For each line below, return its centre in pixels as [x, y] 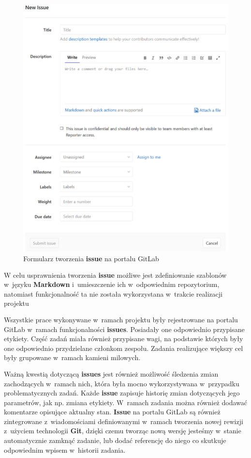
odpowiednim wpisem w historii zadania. [65, 450]
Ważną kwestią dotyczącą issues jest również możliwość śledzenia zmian [111, 373]
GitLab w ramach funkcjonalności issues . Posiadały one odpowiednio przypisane [124, 329]
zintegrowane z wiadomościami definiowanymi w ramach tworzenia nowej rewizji [124, 421]
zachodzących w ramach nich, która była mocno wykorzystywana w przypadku [122, 383]
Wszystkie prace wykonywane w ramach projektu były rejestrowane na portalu [121, 319]
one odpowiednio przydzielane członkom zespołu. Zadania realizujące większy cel [124, 348]
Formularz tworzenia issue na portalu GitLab [91, 258]
